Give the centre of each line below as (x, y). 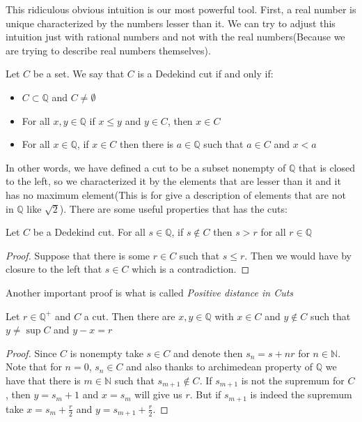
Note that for (34, 367)
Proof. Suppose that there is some (78, 255)
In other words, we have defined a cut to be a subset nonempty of (146, 167)
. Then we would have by (298, 255)
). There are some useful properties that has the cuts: (173, 208)
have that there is (43, 380)
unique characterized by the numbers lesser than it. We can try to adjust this (171, 23)
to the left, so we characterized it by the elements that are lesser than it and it (173, 181)
